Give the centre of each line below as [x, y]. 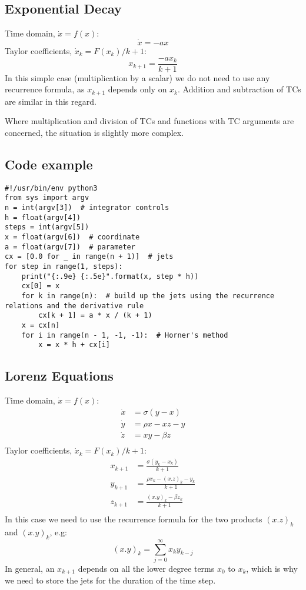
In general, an [30, 569]
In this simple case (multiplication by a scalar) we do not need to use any [137, 77]
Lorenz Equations [59, 376]
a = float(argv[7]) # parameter [70, 247]
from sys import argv [47, 198]
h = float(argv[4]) [43, 217]
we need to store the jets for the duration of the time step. [110, 580]
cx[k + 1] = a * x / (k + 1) [95, 316]
